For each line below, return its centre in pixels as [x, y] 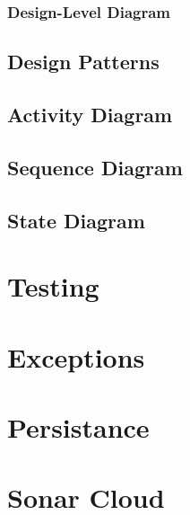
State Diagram [76, 220]
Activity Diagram [90, 115]
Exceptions [76, 356]
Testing [53, 286]
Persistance [78, 426]
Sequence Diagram [95, 167]
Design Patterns [83, 62]
